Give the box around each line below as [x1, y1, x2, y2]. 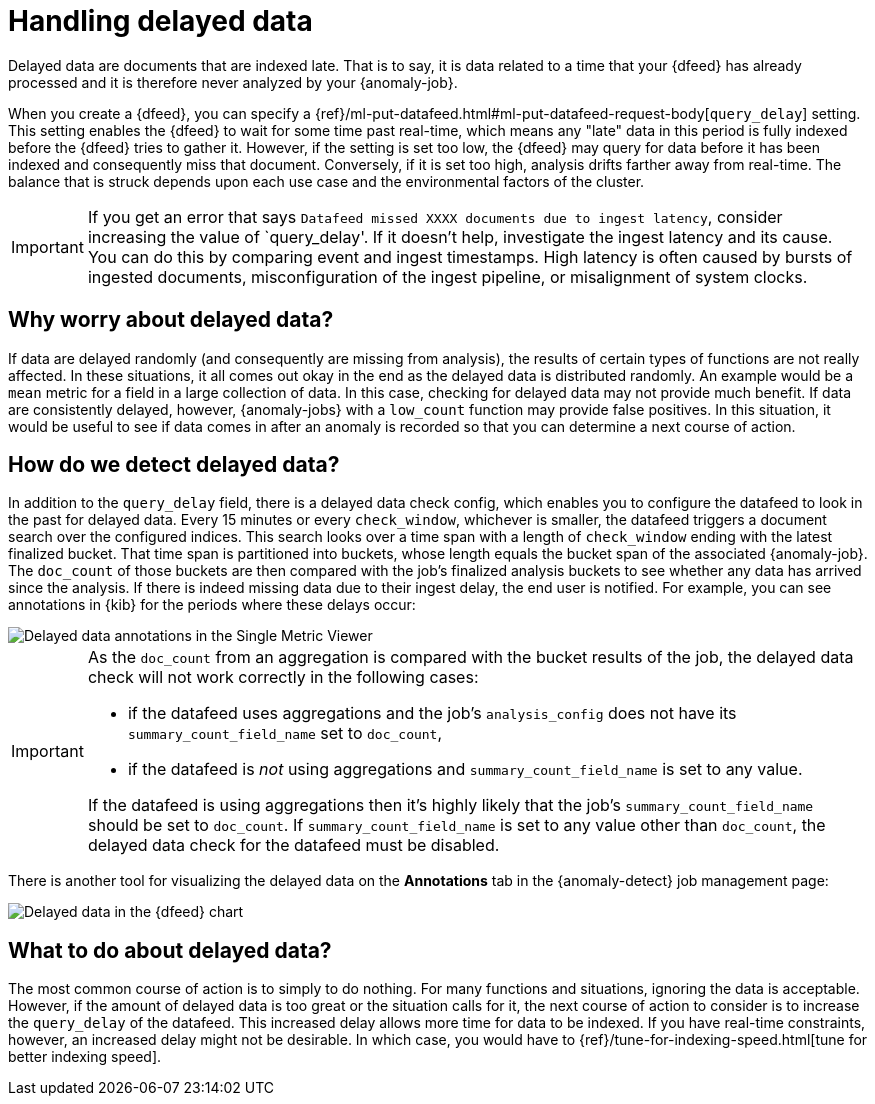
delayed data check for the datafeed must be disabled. [87, 835, 500, 856]
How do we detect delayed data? [8, 452, 340, 478]
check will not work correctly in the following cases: [87, 667, 479, 688]
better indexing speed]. [8, 1048, 162, 1066]
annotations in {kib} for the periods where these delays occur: [8, 596, 416, 614]
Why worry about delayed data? [8, 307, 334, 333]
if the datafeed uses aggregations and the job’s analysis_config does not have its [127, 703, 737, 724]
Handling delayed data [8, 4, 313, 38]
